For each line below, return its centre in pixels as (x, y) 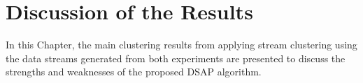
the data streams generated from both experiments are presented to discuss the (176, 58)
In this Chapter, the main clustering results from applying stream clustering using (181, 45)
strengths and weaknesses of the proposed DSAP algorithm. (134, 72)
